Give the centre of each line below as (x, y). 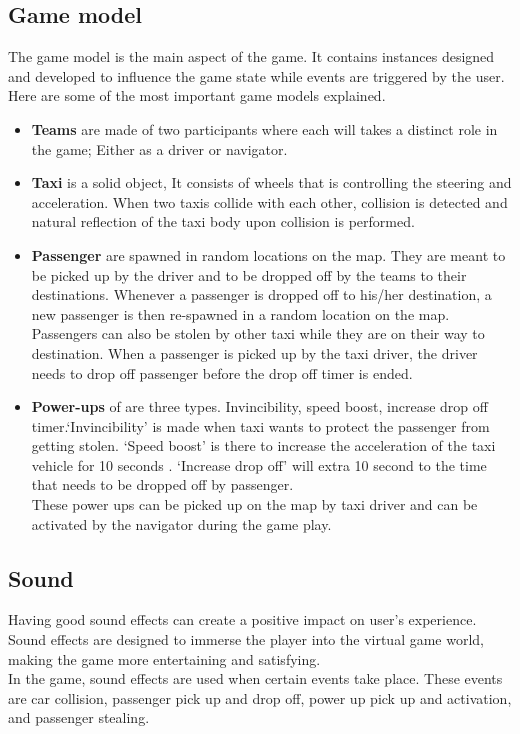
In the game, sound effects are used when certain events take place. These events (255, 678)
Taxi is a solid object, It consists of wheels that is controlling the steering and (271, 182)
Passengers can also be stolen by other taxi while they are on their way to (258, 333)
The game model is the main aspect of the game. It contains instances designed (251, 56)
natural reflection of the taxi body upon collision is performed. (223, 221)
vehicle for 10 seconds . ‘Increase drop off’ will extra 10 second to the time (259, 464)
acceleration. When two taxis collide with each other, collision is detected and (269, 201)
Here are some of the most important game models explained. (197, 95)
